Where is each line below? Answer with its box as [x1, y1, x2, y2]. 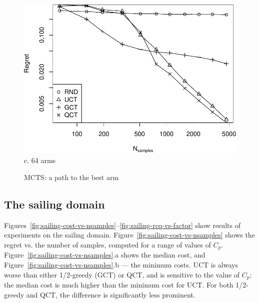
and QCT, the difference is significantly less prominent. [26, 289, 195, 299]
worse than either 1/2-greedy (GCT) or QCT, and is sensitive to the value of [4, 269, 240, 279]
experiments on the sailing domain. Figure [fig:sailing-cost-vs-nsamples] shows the [4, 229, 255, 240]
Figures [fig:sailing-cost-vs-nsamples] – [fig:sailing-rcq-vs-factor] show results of [4, 219, 240, 230]
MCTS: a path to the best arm [24, 172, 119, 182]
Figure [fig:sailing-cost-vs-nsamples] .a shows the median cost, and [4, 249, 205, 260]
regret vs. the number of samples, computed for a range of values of [4, 239, 211, 249]
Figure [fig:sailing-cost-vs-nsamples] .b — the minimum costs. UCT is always [4, 259, 238, 270]
